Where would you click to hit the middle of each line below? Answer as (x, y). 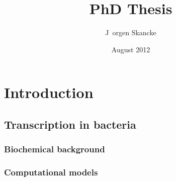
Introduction (49, 92)
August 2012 (131, 49)
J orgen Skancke (131, 32)
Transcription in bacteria (70, 124)
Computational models (51, 172)
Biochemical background (55, 149)
